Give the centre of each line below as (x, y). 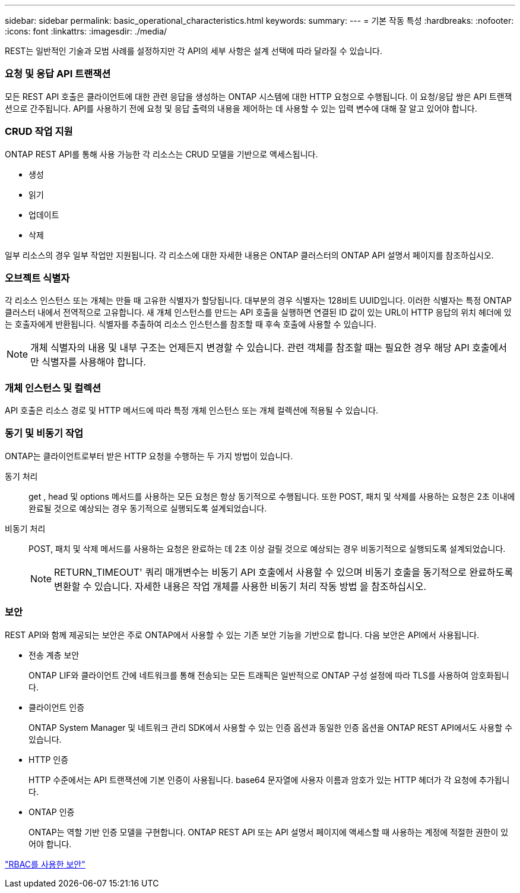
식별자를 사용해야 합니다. (94, 362)
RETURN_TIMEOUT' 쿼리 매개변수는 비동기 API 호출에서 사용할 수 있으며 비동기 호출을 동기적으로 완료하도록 (284, 572)
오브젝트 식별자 (37, 278)
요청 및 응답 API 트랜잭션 (58, 74)
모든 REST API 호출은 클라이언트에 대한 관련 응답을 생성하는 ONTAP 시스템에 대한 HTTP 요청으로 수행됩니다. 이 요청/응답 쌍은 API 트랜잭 (259, 96)
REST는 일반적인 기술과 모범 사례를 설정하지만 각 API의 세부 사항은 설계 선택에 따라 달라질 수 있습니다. (194, 51)
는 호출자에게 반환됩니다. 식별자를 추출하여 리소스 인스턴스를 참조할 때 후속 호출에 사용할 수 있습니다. (191, 324)
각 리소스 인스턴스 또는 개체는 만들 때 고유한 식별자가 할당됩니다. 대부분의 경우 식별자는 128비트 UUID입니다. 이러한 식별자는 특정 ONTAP (258, 301)
